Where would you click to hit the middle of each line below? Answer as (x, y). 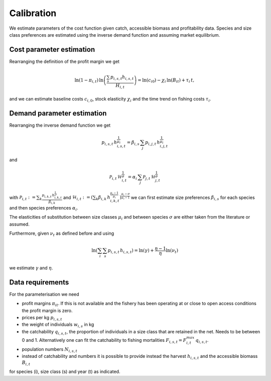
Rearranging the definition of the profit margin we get (64, 61)
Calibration (33, 13)
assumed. (19, 224)
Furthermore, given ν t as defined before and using (62, 234)
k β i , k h (103, 198)
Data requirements (39, 282)
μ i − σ (125, 195)
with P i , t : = (23, 198)
